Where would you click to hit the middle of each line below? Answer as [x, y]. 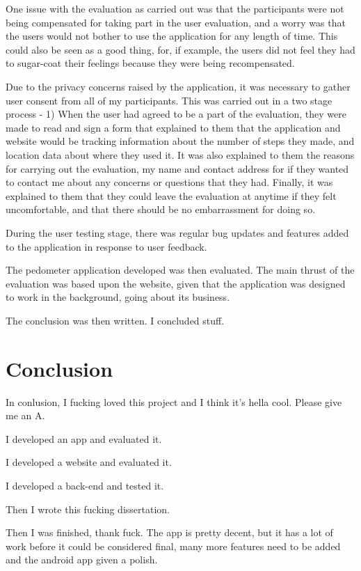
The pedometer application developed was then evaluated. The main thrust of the [180, 270]
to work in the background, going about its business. [118, 297]
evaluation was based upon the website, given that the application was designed [176, 283]
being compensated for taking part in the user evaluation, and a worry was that [176, 22]
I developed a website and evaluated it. [89, 462]
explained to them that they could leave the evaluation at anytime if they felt [171, 195]
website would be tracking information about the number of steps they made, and [180, 141]
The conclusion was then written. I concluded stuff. [115, 320]
